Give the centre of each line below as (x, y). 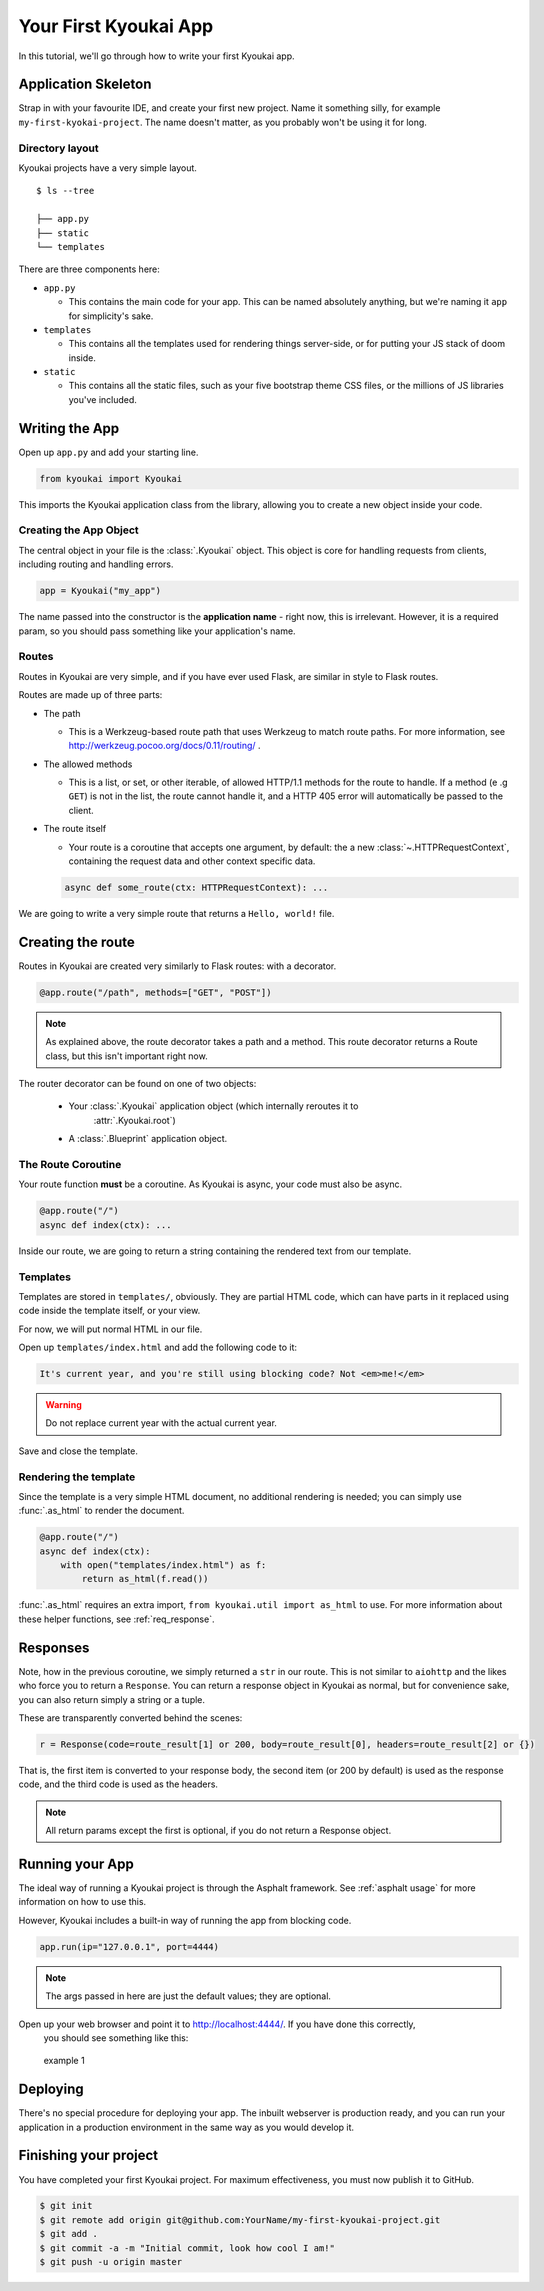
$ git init (66, 2206)
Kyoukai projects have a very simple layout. (107, 167)
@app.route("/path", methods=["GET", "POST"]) (155, 992)
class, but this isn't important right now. (127, 1056)
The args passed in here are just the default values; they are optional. (188, 1996)
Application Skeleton (85, 84)
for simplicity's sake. (111, 316)
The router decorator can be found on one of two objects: (137, 1084)
